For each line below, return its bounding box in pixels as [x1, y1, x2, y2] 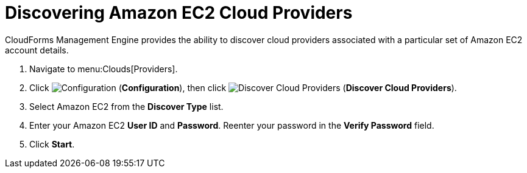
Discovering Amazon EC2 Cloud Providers [5, 2, 353, 23]
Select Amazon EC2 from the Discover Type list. [29, 101, 224, 112]
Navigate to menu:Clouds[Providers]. [29, 63, 178, 74]
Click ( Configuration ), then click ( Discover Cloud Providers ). [29, 82, 457, 93]
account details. [5, 44, 69, 55]
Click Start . [29, 138, 75, 149]
